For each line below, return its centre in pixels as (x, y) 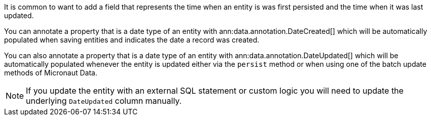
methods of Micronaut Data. (51, 73)
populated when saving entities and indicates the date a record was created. (132, 40)
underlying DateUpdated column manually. (104, 101)
